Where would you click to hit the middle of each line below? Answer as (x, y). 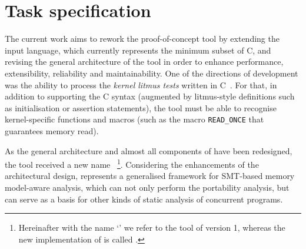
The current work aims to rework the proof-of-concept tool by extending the (142, 39)
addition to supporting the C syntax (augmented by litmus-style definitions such (150, 96)
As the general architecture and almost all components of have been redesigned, (149, 150)
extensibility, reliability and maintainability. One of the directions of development (152, 73)
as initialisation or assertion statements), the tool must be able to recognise (141, 107)
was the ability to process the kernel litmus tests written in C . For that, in (141, 84)
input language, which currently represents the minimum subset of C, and (138, 50)
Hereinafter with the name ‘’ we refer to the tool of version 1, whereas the (152, 228)
